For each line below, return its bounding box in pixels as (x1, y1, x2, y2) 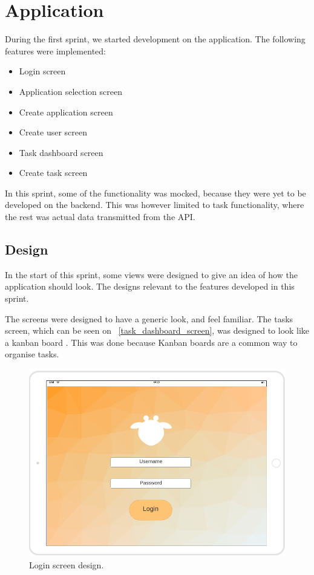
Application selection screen (19, 85, 122, 97)
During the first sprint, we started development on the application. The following (5, 33, 306, 45)
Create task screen (19, 166, 88, 179)
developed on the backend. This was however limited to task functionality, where (5, 198, 304, 211)
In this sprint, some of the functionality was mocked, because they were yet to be (5, 186, 306, 199)
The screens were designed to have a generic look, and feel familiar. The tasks (5, 312, 293, 325)
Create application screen (19, 105, 113, 118)
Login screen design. (29, 558, 104, 571)
